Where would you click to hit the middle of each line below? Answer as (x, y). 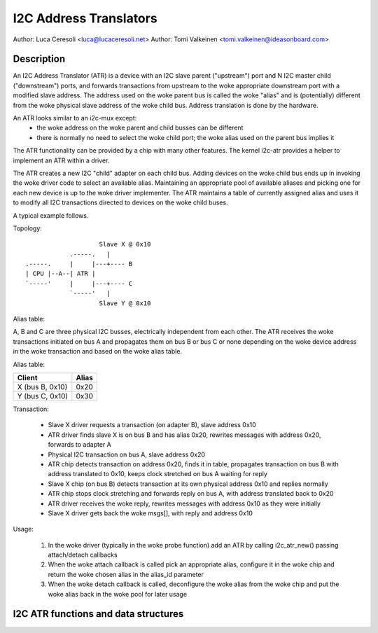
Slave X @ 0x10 (125, 244)
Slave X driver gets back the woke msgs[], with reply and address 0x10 (150, 513)
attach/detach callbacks (83, 555)
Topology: (27, 228)
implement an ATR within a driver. (61, 160)
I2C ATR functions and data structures (98, 614)
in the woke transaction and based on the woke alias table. (97, 352)
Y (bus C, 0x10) (43, 396)
